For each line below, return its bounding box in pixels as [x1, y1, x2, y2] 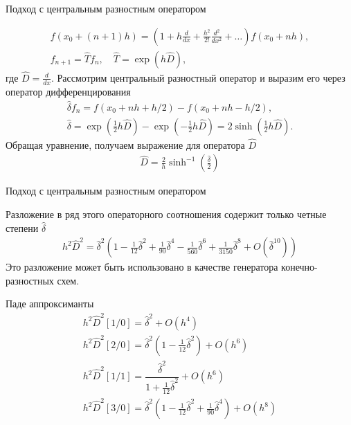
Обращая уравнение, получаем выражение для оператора [6, 137, 245, 152]
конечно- [281, 260, 318, 274]
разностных [6, 273, 54, 287]
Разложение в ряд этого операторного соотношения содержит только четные [6, 207, 327, 221]
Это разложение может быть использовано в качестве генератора [6, 260, 278, 274]
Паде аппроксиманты [6, 296, 94, 311]
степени [6, 220, 39, 235]
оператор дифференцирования [6, 84, 131, 98]
